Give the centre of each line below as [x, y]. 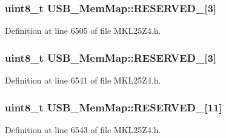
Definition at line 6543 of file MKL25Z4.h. [83, 129]
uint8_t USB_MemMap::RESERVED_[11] [114, 107]
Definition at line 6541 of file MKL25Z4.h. [83, 80]
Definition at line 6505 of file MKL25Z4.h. [83, 31]
